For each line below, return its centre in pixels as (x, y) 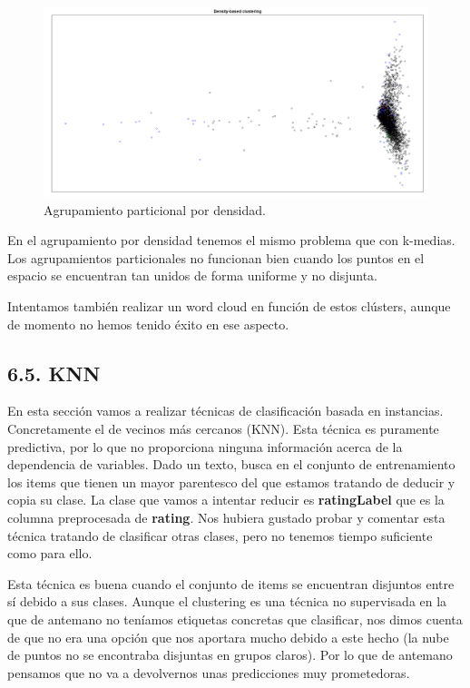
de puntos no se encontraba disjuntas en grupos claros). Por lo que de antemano (230, 655)
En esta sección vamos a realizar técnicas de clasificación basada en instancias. (225, 411)
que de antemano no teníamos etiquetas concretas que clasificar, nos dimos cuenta (235, 619)
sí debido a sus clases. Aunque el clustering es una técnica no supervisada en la (227, 601)
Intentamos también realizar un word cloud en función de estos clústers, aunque (229, 306)
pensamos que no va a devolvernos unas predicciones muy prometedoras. (209, 672)
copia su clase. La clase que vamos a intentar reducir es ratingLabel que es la (226, 500)
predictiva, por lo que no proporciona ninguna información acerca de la (205, 446)
